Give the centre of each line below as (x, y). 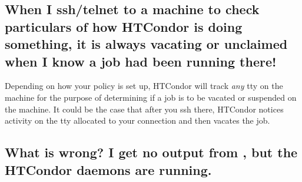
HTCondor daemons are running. (108, 169)
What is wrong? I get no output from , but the (151, 152)
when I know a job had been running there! (141, 61)
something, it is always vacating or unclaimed (146, 44)
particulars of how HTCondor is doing (124, 26)
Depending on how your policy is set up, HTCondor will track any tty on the (144, 86)
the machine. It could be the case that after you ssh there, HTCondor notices (144, 109)
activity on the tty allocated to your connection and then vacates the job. (137, 120)
